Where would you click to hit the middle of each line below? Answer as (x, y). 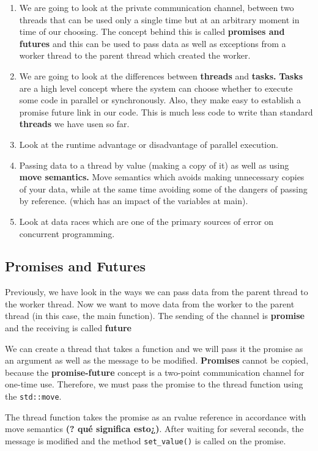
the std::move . (33, 396)
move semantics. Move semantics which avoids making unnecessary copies (162, 177)
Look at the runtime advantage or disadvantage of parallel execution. (149, 144)
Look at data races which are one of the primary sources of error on (146, 221)
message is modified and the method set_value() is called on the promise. (146, 440)
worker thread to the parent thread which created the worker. (135, 55)
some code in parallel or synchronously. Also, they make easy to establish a (160, 100)
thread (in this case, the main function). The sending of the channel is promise (155, 316)
